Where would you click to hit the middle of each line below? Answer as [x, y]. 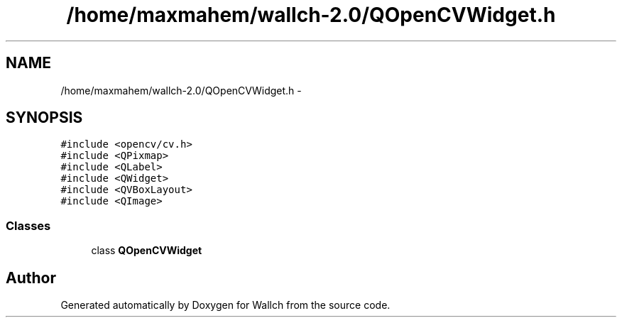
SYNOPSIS [44, 118]
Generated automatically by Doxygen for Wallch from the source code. [225, 305]
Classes [28, 225]
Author [31, 278]
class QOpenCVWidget [147, 251]
